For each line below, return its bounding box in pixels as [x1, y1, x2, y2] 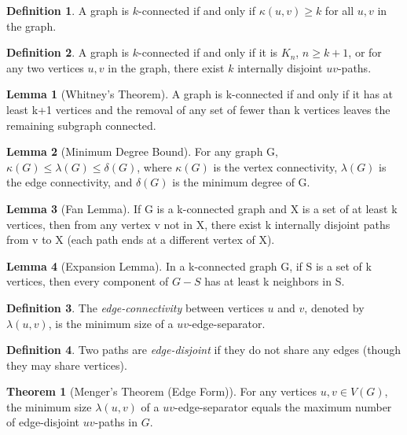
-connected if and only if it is [138, 44, 278, 61]
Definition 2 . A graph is [6, 44, 130, 61]
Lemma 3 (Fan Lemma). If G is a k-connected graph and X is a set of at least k [6, 200, 398, 216]
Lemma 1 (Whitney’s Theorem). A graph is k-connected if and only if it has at [6, 86, 394, 102]
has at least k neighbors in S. [204, 273, 345, 289]
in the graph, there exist [108, 59, 225, 76]
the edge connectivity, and [6, 174, 133, 190]
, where [137, 158, 172, 175]
